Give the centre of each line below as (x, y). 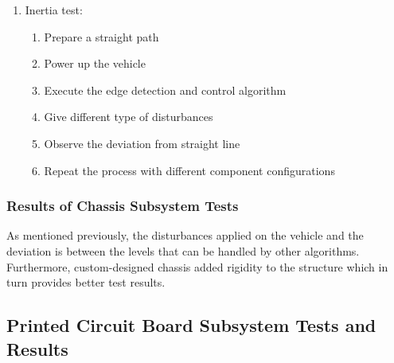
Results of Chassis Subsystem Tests (123, 206)
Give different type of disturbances (129, 117)
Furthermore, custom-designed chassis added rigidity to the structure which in (197, 266)
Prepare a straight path (101, 36)
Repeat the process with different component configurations (189, 170)
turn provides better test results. (86, 282)
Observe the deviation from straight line (142, 143)
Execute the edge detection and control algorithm (165, 90)
